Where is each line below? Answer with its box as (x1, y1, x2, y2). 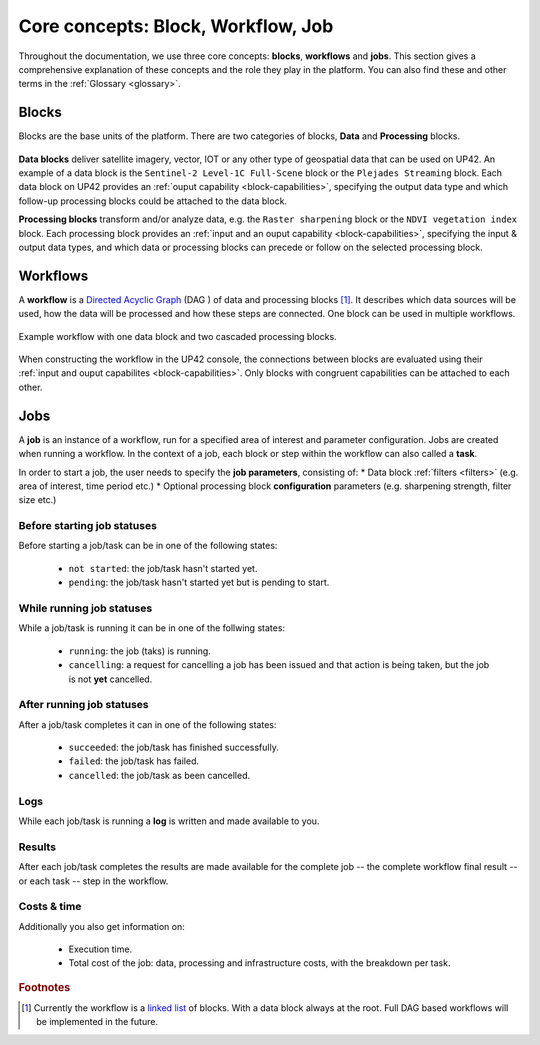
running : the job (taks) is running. (68, 645, 212, 657)
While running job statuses (18, 601, 153, 615)
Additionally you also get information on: (18, 920, 185, 932)
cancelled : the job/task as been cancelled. (68, 769, 250, 781)
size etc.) (18, 494, 57, 506)
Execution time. (68, 943, 133, 955)
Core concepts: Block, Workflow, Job (18, 15, 334, 37)
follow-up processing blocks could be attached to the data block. (18, 195, 288, 207)
